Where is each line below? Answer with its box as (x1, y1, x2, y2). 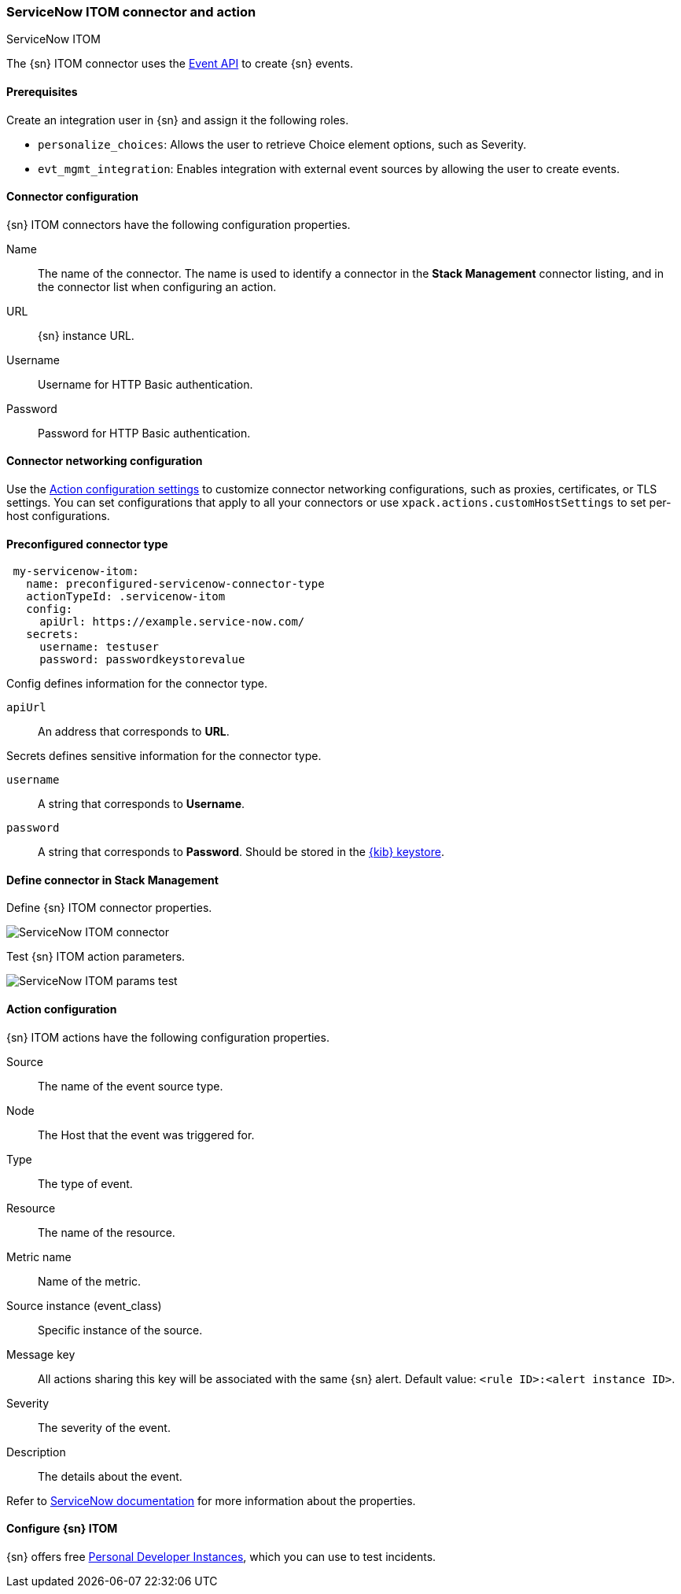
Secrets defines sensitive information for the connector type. (6, 749, 322, 763)
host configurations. (6, 509, 110, 523)
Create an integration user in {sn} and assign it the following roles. (6, 113, 349, 127)
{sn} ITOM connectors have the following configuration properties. (6, 217, 351, 231)
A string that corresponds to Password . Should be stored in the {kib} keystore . (38, 845, 444, 859)
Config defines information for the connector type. (6, 677, 268, 691)
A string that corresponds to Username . (38, 797, 245, 811)
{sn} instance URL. (38, 328, 134, 342)
